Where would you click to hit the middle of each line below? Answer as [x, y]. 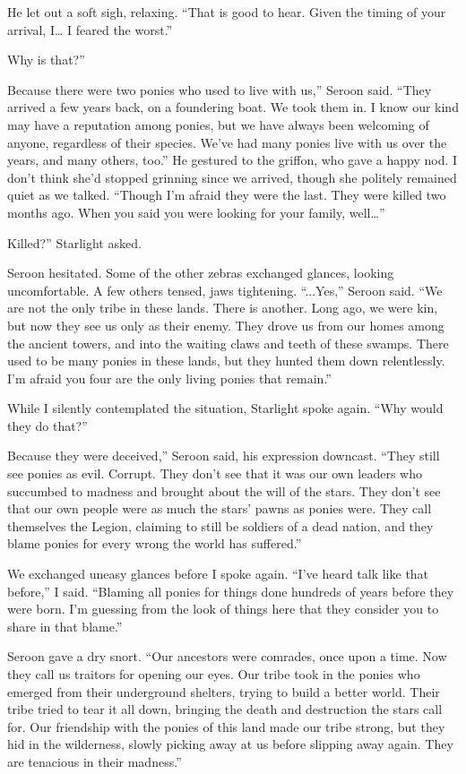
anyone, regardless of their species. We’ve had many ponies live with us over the [227, 142]
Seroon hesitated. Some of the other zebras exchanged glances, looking [201, 273]
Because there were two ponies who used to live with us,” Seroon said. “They [220, 89]
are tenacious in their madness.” [95, 761]
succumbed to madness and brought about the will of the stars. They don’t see [224, 490]
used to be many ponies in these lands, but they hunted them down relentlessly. [226, 361]
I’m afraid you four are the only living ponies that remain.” [169, 378]
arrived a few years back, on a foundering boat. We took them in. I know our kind [233, 107]
